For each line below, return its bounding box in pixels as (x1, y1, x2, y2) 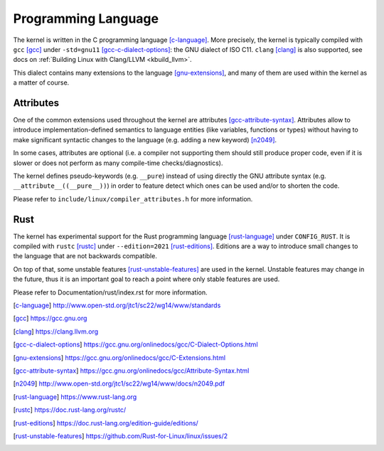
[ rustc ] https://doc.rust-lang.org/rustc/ (13, 405, 127, 414)
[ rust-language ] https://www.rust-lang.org (13, 392, 137, 401)
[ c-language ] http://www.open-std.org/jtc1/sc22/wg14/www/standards (13, 301, 221, 309)
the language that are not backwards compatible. (13, 252, 158, 260)
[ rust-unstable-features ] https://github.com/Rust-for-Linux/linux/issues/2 (13, 431, 228, 440)
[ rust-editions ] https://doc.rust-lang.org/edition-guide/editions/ (13, 418, 198, 427)
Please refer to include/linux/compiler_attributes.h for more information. (13, 194, 253, 203)
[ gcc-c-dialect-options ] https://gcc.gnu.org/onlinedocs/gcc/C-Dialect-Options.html (13, 340, 259, 349)
